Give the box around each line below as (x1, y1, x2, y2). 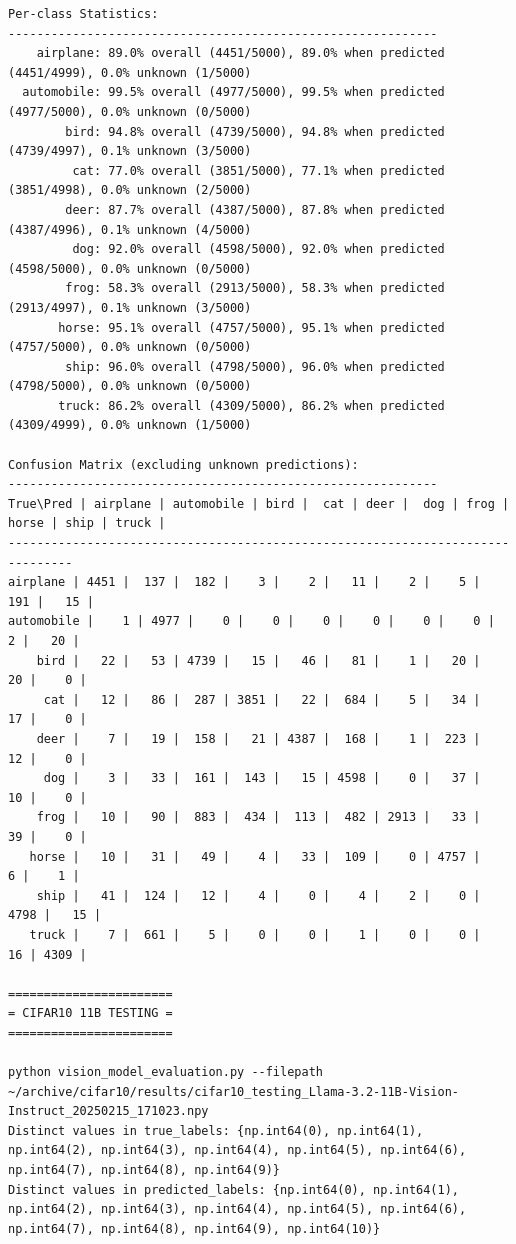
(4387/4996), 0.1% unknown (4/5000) (8, 222, 252, 237)
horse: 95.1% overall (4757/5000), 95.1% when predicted (58, 320, 445, 335)
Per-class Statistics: (8, 7, 159, 21)
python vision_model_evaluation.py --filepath (8, 1065, 323, 1080)
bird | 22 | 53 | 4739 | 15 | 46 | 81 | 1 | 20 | (36, 653, 481, 668)
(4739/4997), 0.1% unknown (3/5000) (8, 144, 252, 159)
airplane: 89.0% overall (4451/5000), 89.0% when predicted (36, 46, 445, 61)
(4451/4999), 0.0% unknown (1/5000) (8, 65, 252, 80)
